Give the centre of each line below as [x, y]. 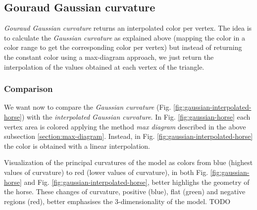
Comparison [28, 89]
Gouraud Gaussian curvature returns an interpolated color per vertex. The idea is [128, 28]
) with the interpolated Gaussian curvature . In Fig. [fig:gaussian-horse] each [136, 116]
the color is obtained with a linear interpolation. [77, 146]
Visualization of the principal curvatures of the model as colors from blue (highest [128, 162]
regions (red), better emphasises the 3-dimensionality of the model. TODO [117, 201]
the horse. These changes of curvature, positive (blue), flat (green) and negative [125, 191]
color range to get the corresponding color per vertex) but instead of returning [123, 47]
